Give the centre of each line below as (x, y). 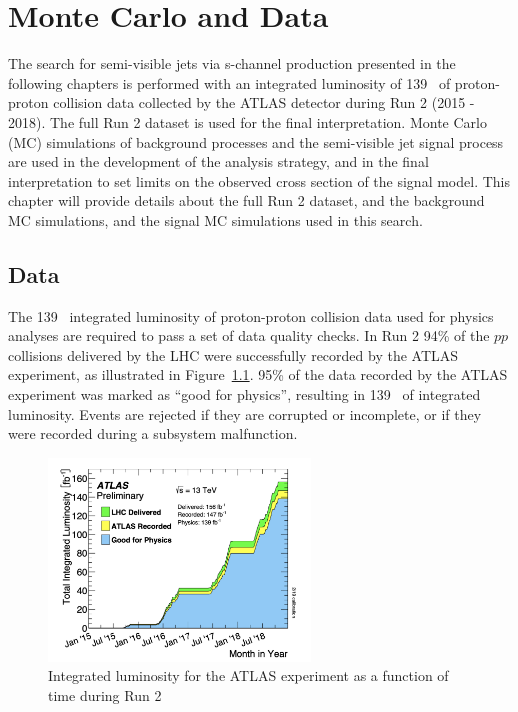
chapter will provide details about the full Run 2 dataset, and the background (246, 200)
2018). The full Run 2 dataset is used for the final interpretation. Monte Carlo (247, 121)
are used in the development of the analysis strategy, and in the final (218, 161)
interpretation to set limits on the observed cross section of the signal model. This (259, 180)
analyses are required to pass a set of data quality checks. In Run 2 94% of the (249, 335)
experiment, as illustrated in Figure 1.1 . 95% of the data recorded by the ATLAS (258, 374)
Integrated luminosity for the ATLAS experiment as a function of (248, 675)
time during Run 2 (105, 694)
